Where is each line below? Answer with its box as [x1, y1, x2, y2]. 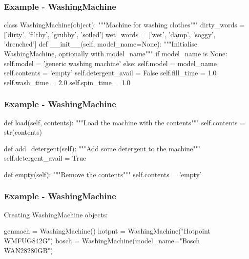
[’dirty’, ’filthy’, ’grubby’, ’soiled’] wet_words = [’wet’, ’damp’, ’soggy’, [4, 29, 216, 39]
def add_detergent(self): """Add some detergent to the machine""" [4, 143, 201, 153]
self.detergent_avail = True [4, 153, 86, 163]
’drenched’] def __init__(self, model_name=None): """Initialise [4, 39, 197, 49]
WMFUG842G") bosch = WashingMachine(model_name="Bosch [4, 235, 200, 245]
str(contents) [4, 127, 42, 137]
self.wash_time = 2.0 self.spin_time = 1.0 [4, 77, 130, 87]
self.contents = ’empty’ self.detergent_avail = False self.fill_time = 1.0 [4, 68, 217, 78]
